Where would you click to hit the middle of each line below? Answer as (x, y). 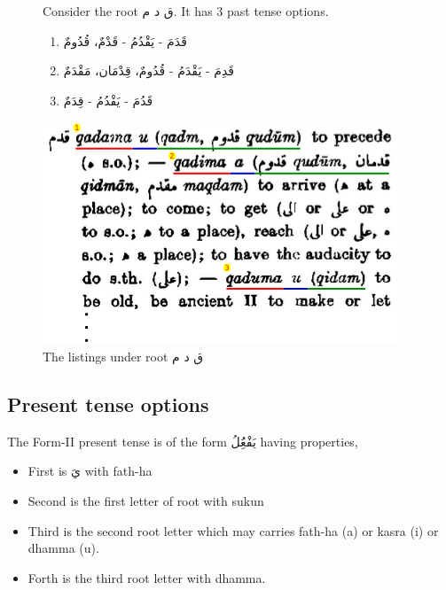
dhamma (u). (63, 548)
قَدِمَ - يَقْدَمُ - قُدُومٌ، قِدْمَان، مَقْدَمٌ (149, 70)
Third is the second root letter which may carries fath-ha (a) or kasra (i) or (233, 530)
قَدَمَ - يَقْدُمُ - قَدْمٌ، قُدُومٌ (125, 40)
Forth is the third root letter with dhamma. (147, 577)
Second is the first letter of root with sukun (146, 500)
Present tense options (108, 404)
